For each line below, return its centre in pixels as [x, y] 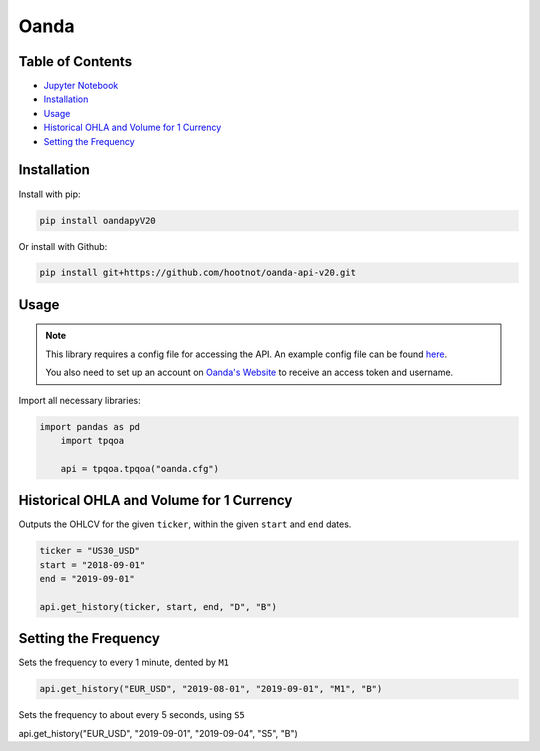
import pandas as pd [89, 426]
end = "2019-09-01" [87, 579]
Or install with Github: [63, 246]
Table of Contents [75, 61]
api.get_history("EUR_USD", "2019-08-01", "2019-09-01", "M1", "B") [211, 689]
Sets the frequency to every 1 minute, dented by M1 [124, 662]
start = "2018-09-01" [92, 564]
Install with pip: [49, 194]
